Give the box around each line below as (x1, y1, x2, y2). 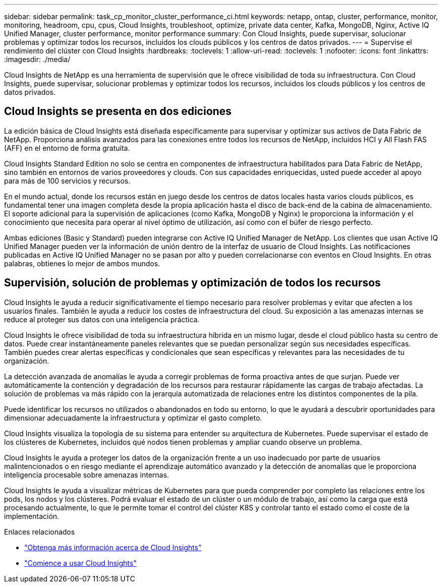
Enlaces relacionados (4, 527, 75, 536)
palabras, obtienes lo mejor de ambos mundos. (4, 259, 160, 268)
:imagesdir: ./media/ (4, 55, 71, 64)
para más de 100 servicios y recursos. (4, 176, 131, 185)
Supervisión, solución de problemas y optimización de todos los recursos (4, 276, 381, 289)
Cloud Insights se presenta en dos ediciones (4, 105, 232, 118)
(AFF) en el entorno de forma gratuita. (4, 143, 130, 152)
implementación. (4, 511, 60, 520)
